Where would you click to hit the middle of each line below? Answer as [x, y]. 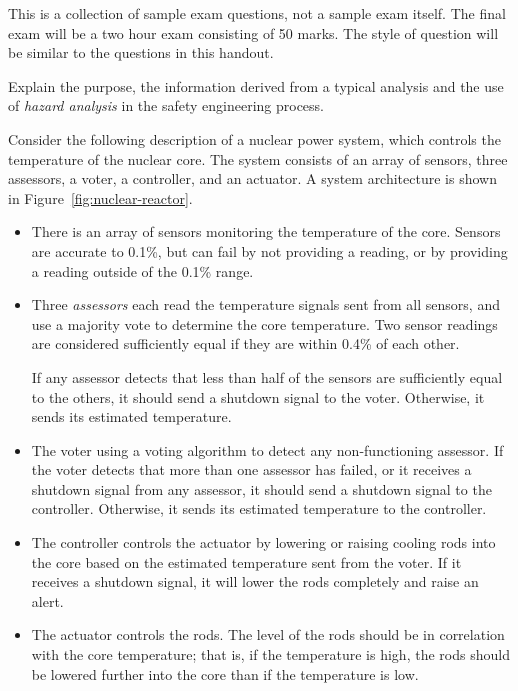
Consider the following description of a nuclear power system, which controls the [254, 138]
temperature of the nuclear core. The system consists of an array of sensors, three [258, 158]
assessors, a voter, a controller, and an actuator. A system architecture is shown [252, 178]
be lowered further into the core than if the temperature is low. [225, 673]
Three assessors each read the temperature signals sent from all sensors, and [265, 304]
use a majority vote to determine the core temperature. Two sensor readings [264, 323]
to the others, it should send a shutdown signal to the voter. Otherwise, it [258, 396]
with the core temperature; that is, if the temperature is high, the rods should [270, 654]
